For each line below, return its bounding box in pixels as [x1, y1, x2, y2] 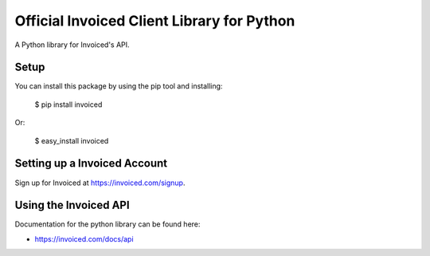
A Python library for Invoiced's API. [14, 40, 131, 49]
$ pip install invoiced [34, 100, 103, 109]
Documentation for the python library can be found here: [14, 219, 201, 229]
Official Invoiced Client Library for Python [14, 12, 295, 30]
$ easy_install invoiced [34, 136, 109, 145]
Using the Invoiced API [14, 199, 131, 212]
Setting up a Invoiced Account [14, 156, 167, 171]
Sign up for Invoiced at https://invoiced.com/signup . [14, 178, 186, 187]
